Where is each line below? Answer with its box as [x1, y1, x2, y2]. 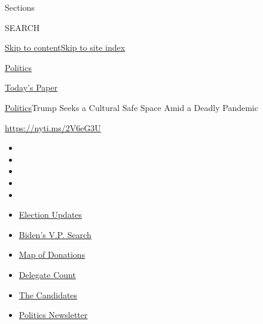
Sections [5, 1, 35, 13]
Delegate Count [19, 268, 76, 280]
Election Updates [19, 208, 82, 221]
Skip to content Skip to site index [5, 41, 126, 54]
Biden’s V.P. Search [19, 228, 91, 240]
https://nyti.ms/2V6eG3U [5, 121, 101, 134]
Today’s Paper [5, 81, 58, 94]
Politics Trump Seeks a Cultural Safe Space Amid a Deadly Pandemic [5, 101, 258, 113]
